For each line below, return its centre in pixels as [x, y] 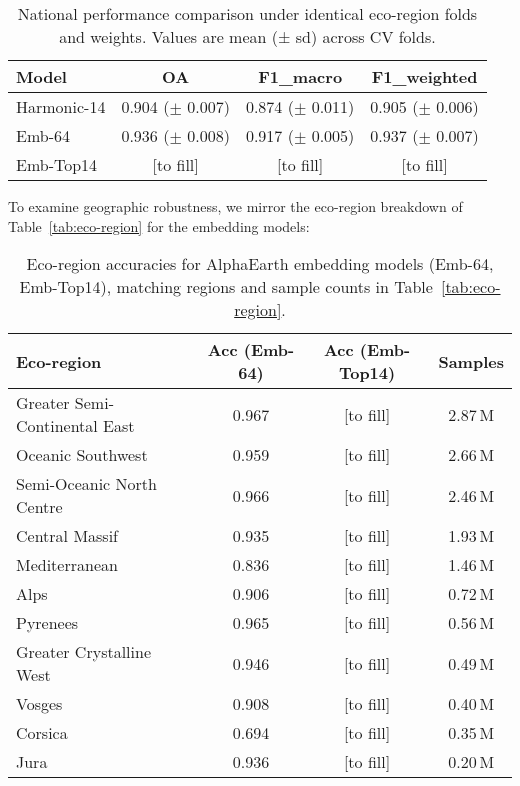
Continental [57, 426]
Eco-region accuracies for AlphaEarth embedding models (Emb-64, [260, 264]
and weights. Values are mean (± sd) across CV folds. [247, 36]
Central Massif [67, 536]
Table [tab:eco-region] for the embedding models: [159, 225]
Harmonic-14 [61, 106]
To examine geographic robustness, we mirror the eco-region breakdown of [235, 206]
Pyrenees [47, 623]
